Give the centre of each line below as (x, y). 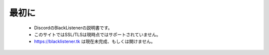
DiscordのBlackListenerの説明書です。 (73, 28)
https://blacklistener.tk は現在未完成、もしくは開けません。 (95, 42)
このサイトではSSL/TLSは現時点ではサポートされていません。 (98, 34)
